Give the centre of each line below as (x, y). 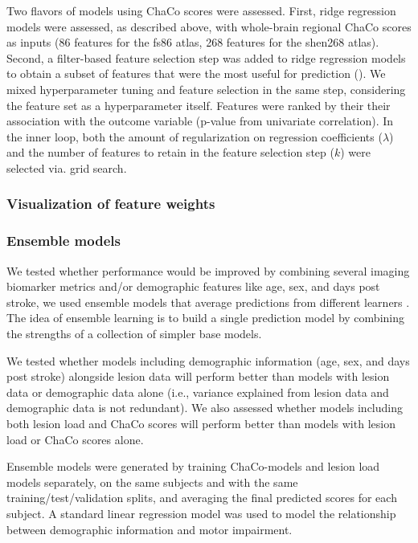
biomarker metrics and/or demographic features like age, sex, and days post (193, 286)
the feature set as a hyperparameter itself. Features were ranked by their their (199, 105)
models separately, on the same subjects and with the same (152, 482)
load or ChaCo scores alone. (75, 439)
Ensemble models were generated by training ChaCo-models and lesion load (193, 466)
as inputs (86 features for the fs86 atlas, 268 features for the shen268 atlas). (193, 42)
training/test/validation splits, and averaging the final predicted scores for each (202, 498)
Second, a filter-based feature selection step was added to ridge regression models (206, 57)
